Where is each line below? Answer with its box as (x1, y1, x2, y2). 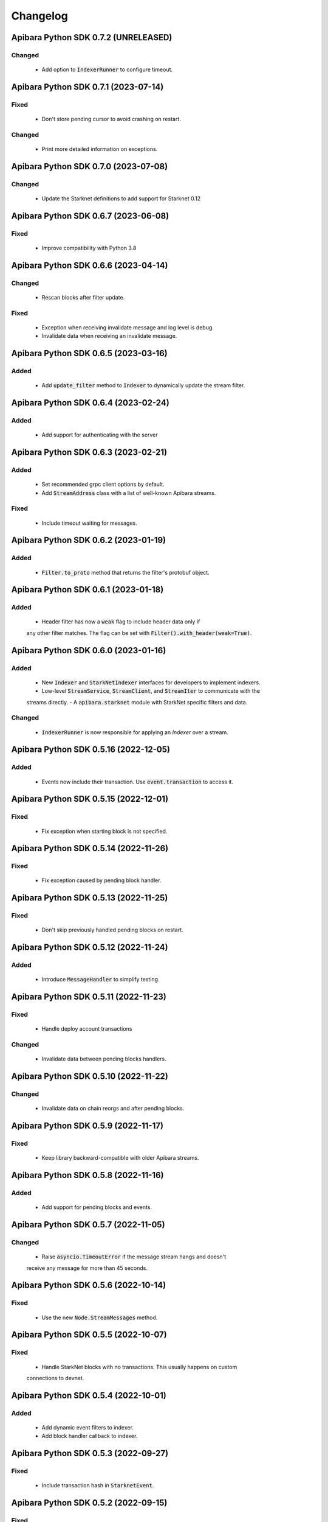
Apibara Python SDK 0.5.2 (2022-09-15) (11, 1498, 168, 1508)
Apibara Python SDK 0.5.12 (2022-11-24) (11, 942, 168, 953)
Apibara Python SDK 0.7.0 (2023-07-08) (11, 161, 168, 172)
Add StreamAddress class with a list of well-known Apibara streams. (41, 489, 216, 496)
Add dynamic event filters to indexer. (41, 1423, 134, 1431)
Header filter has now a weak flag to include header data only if (41, 618, 200, 625)
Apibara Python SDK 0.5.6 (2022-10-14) (11, 1280, 166, 1291)
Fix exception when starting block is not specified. (41, 827, 168, 835)
